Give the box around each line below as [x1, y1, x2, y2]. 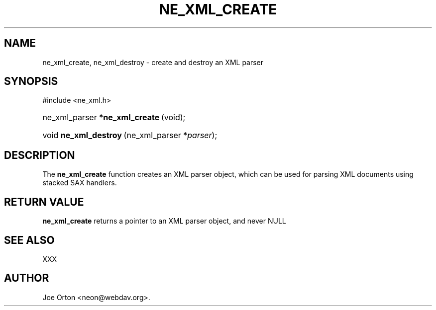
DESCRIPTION [4, 149, 75, 161]
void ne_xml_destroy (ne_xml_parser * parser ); [42, 130, 218, 141]
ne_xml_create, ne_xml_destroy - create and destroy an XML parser [42, 58, 264, 67]
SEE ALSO [4, 233, 55, 246]
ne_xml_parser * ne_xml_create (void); [42, 112, 186, 123]
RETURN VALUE [4, 195, 84, 208]
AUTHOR [4, 272, 49, 285]
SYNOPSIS [4, 75, 58, 88]
